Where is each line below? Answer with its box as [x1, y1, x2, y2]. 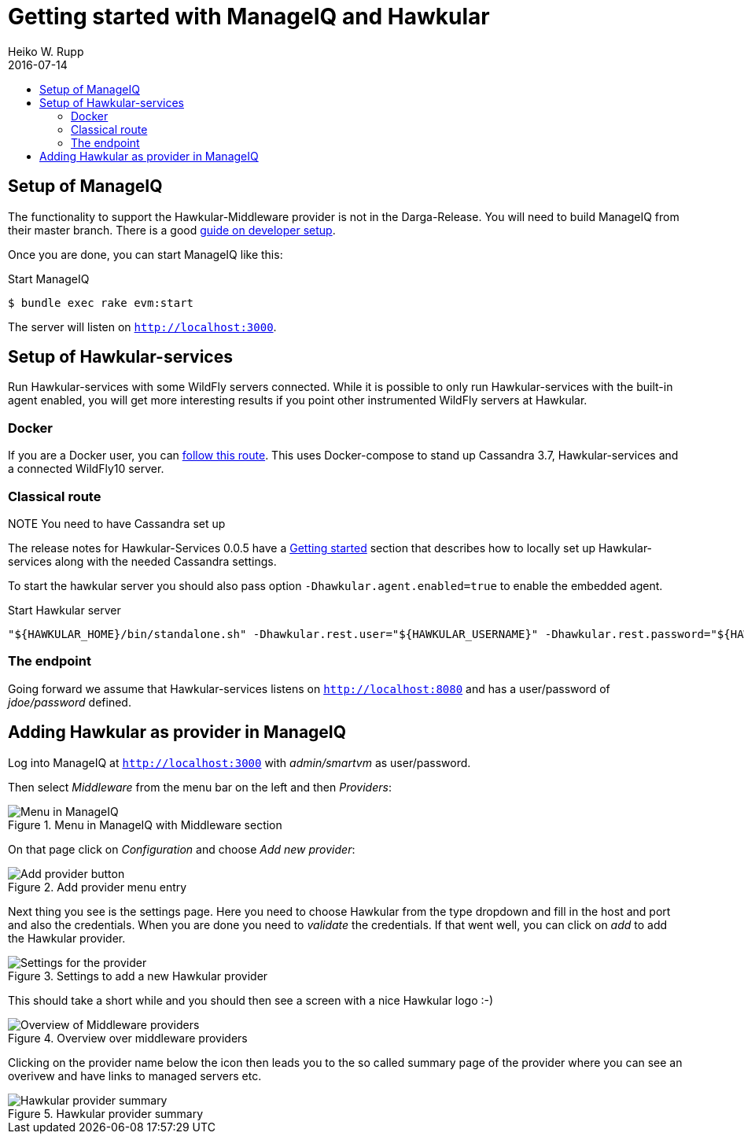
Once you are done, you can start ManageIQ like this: [8, 247, 283, 261]
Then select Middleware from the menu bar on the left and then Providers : [8, 780, 392, 794]
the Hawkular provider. [8, 931, 126, 945]
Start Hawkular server [8, 603, 121, 617]
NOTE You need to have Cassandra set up [8, 516, 226, 530]
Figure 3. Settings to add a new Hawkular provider [8, 968, 268, 983]
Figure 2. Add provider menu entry [8, 880, 187, 894]
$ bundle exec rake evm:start [8, 296, 194, 309]
